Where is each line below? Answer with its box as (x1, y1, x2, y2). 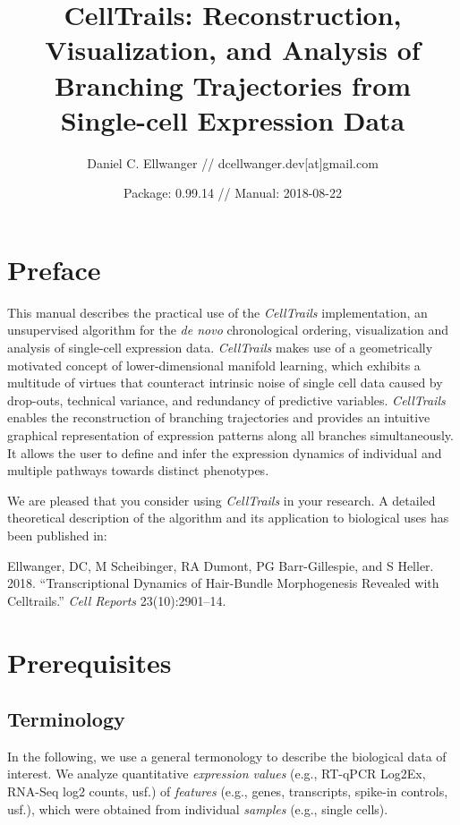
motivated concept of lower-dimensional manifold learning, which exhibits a (7, 355, 421, 374)
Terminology (7, 705, 125, 733)
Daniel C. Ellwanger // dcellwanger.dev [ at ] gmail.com (87, 153, 379, 172)
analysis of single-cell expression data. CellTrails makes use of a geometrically (7, 338, 433, 356)
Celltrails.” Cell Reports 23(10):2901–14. (7, 591, 226, 609)
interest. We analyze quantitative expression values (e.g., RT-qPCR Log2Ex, (7, 764, 426, 783)
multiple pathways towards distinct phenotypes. (7, 461, 269, 480)
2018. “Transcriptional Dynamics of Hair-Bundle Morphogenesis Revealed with (7, 574, 439, 592)
